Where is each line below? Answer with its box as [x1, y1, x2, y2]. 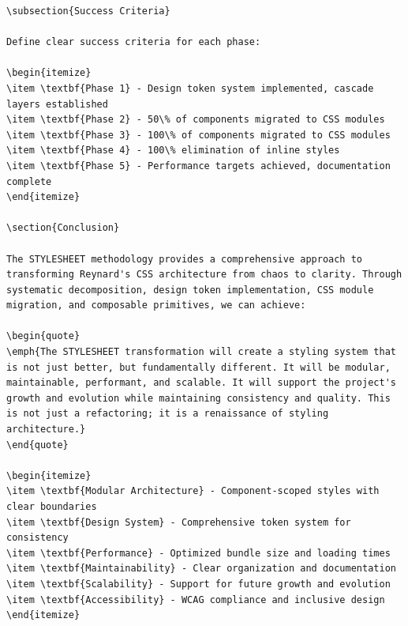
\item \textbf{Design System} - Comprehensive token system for [6, 516, 351, 528]
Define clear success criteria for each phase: [6, 36, 261, 48]
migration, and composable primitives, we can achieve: [6, 300, 306, 311]
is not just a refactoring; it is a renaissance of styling [6, 408, 329, 420]
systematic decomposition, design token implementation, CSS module [6, 284, 374, 296]
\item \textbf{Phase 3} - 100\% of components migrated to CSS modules [6, 129, 391, 141]
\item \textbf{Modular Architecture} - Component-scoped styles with [6, 485, 380, 497]
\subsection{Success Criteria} [6, 6, 170, 17]
